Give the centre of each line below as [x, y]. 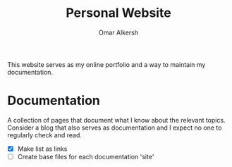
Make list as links [42, 149]
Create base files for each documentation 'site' [86, 156]
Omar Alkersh [118, 32]
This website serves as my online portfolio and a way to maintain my [106, 64]
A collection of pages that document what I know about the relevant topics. [116, 120]
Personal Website [118, 13]
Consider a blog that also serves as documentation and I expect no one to [115, 128]
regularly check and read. [45, 135]
